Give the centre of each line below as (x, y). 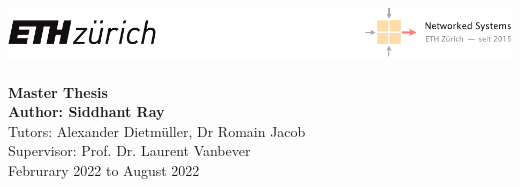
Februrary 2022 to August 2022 (104, 169)
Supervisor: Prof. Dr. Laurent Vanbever (129, 150)
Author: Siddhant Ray (86, 111)
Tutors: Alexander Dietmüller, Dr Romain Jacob (157, 130)
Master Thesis (58, 91)
